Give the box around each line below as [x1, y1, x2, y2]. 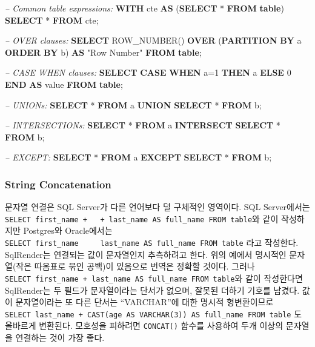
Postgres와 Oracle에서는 [23, 224, 113, 237]
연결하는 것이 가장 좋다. [15, 331, 105, 343]
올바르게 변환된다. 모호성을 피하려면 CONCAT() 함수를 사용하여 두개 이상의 [5, 319, 283, 332]
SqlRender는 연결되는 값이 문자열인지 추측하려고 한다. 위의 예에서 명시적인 [5, 248, 287, 260]
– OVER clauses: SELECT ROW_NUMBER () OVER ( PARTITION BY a [5, 34, 302, 47]
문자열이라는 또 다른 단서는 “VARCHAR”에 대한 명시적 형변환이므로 [15, 296, 274, 308]
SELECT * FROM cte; [5, 13, 99, 26]
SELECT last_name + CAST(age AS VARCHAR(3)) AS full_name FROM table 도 [5, 307, 302, 320]
